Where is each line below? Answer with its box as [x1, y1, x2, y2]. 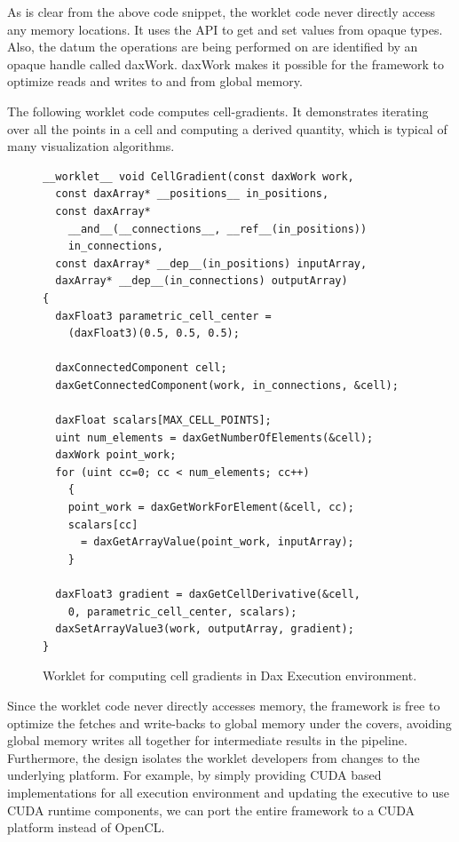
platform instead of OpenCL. [7, 818, 165, 837]
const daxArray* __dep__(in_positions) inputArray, [55, 257, 368, 270]
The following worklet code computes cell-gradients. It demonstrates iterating [7, 101, 429, 120]
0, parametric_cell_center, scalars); [67, 605, 297, 618]
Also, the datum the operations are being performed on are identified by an [7, 37, 418, 56]
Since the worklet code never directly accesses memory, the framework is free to [7, 695, 440, 714]
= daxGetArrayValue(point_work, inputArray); [80, 536, 354, 549]
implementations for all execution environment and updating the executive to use [7, 782, 450, 801]
